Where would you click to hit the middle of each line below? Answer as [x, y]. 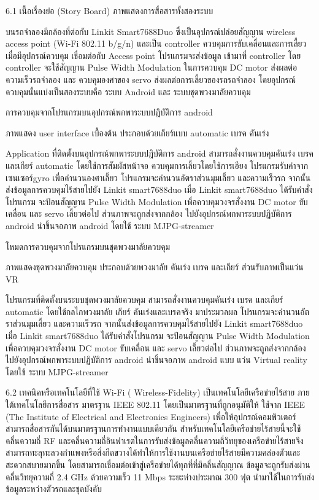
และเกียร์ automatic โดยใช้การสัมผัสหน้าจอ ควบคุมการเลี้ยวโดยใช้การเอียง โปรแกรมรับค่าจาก [157, 165]
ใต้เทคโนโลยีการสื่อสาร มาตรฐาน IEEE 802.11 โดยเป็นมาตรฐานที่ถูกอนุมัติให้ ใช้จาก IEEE [155, 404]
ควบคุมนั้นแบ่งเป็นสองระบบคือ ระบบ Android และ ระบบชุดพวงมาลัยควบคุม [128, 91]
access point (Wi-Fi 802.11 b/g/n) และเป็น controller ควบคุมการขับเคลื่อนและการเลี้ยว [156, 43]
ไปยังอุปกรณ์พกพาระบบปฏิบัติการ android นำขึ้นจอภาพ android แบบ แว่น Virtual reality [156, 360]
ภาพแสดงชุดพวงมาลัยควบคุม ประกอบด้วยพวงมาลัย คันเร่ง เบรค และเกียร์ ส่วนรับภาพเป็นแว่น [155, 267]
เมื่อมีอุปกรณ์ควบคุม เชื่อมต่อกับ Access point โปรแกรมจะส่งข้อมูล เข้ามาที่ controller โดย [153, 55]
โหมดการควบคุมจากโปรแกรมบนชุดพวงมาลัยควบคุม [88, 246]
